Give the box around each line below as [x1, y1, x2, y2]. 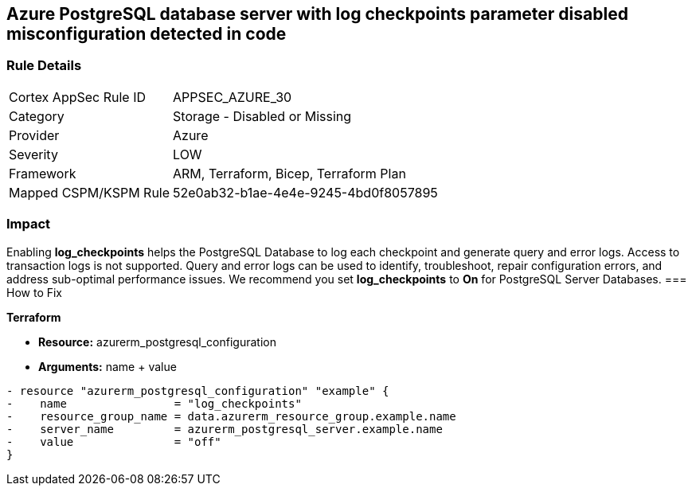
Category [9, 107, 65, 124]
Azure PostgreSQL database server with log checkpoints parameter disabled [6, 4, 628, 24]
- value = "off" [6, 435, 221, 448]
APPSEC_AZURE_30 [173, 88, 292, 105]
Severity [9, 146, 58, 162]
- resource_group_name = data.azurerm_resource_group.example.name [6, 409, 456, 423]
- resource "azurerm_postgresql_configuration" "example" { [6, 384, 389, 397]
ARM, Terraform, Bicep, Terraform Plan [173, 165, 406, 182]
